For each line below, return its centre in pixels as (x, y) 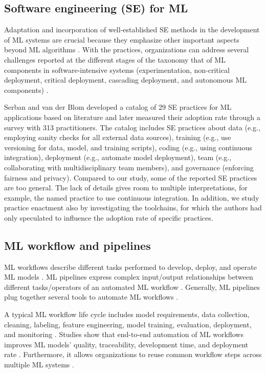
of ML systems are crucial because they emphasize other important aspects (122, 39)
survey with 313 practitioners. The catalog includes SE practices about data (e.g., (132, 127)
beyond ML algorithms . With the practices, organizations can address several (127, 50)
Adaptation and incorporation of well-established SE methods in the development (132, 30)
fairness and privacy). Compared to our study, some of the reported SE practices (131, 177)
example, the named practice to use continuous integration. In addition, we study (132, 197)
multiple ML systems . (39, 365)
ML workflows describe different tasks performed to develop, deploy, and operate (130, 267)
